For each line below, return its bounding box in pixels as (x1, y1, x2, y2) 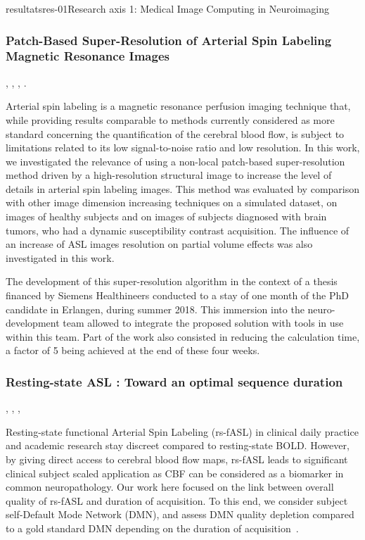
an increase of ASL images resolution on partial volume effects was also (6, 237, 313, 251)
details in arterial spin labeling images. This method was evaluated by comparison (6, 181, 360, 196)
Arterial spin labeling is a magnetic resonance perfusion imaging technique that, (6, 99, 351, 113)
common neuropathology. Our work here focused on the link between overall (6, 479, 334, 494)
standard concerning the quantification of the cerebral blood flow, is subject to (6, 126, 345, 141)
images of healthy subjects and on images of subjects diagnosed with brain (6, 209, 327, 224)
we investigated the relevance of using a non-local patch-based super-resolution (6, 153, 345, 168)
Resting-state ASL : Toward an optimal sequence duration (6, 372, 343, 390)
